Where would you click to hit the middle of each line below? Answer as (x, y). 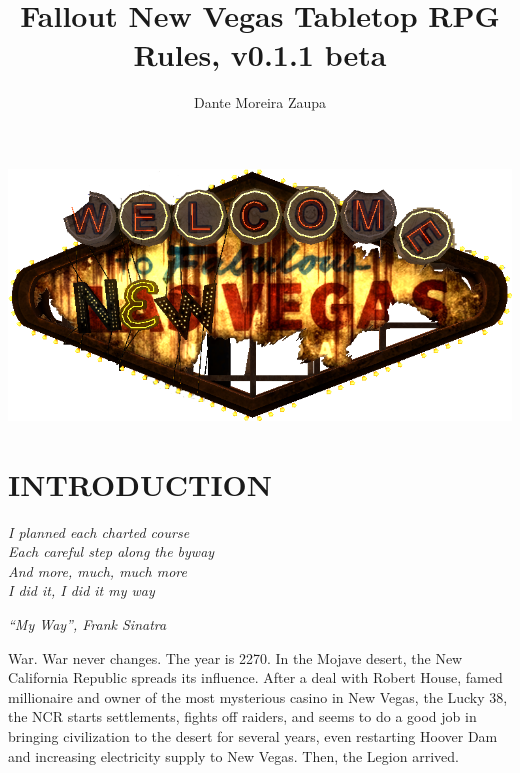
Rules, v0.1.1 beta (260, 54)
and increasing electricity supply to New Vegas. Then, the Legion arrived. (233, 755)
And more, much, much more (97, 570)
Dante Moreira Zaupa (260, 102)
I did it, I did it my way (81, 590)
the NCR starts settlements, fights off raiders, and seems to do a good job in (242, 716)
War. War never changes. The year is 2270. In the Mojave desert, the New (235, 657)
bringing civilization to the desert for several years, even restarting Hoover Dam (253, 735)
